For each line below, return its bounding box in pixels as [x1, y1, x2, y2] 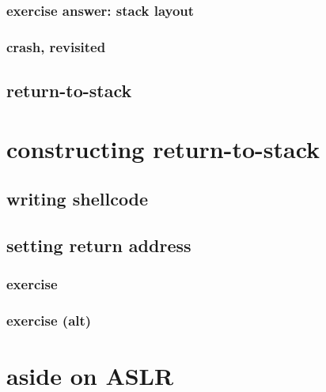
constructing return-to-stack [6, 132, 320, 164]
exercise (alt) [6, 311, 92, 330]
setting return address [6, 233, 191, 258]
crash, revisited [6, 36, 106, 56]
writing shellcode [6, 187, 149, 211]
